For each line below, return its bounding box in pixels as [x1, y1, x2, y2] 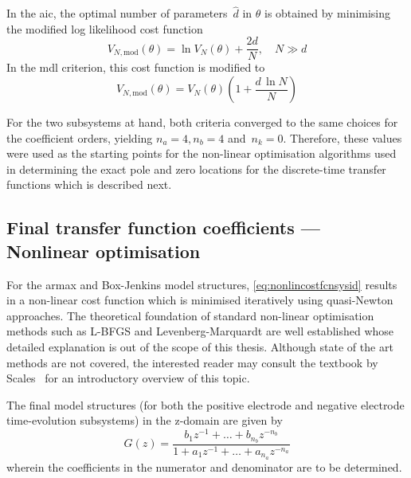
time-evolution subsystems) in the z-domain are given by [6, 412, 283, 429]
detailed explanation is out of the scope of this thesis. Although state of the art [6, 339, 393, 355]
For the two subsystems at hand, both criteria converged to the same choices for [6, 114, 398, 131]
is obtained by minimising [264, 5, 391, 22]
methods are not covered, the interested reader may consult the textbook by [6, 354, 378, 370]
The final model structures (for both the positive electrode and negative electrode [6, 396, 405, 413]
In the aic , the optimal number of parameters [6, 5, 228, 22]
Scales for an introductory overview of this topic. [6, 370, 250, 386]
